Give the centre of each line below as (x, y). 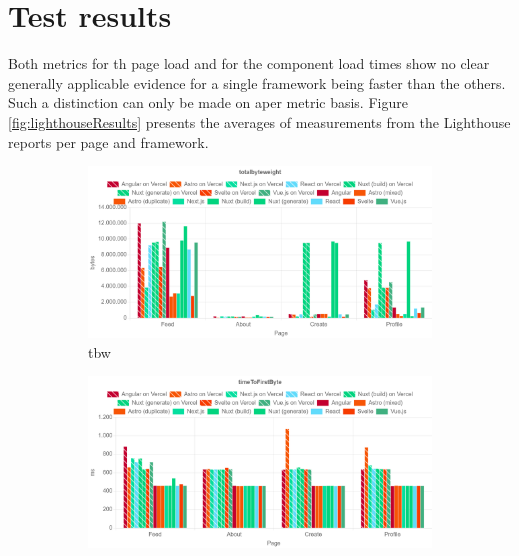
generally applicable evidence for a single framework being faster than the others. (257, 82)
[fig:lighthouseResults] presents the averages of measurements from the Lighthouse (259, 121)
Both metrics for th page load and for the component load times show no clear (249, 63)
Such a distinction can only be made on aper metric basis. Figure (208, 102)
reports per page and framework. (108, 141)
